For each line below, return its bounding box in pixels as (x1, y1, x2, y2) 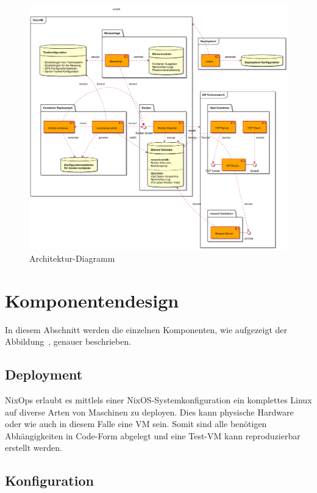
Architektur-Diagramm (29, 251, 115, 264)
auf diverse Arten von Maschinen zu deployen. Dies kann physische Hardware (5, 405, 294, 418)
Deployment (5, 365, 83, 384)
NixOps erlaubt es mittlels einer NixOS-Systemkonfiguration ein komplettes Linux (5, 393, 312, 406)
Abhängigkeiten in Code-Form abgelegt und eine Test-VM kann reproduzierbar (5, 429, 301, 442)
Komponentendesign (5, 287, 179, 312)
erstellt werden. (5, 441, 62, 454)
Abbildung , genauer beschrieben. (5, 335, 132, 348)
